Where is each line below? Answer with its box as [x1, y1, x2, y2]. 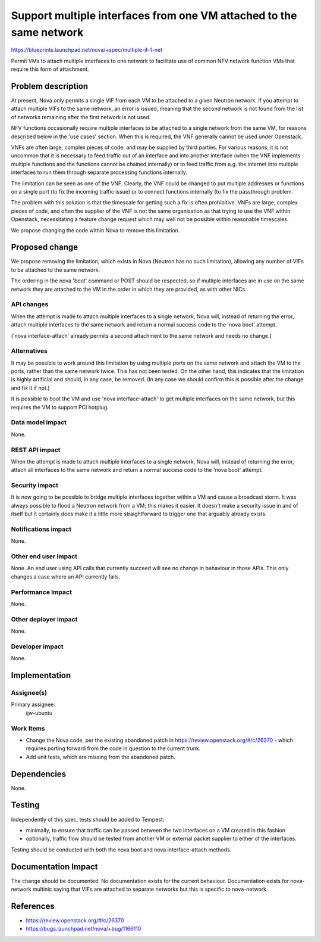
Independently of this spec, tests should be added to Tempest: [11, 816, 165, 823]
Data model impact [11, 418, 67, 427]
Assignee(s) [11, 689, 48, 697]
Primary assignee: [11, 701, 56, 708]
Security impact [11, 481, 59, 490]
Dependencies [11, 769, 67, 779]
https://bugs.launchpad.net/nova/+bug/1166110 [26, 925, 141, 932]
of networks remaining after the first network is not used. [11, 113, 151, 120]
